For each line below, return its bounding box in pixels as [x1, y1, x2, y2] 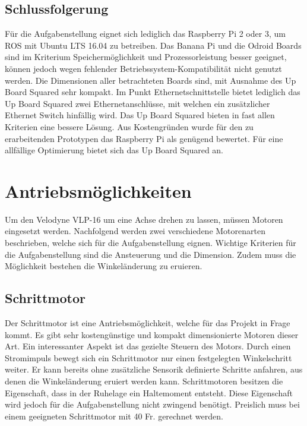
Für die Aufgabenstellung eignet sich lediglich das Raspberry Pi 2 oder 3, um [5, 27, 286, 40]
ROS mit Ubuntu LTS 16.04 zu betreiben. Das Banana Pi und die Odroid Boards [5, 39, 302, 51]
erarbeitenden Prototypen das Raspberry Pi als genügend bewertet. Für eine [5, 132, 283, 144]
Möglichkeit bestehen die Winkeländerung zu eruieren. [5, 260, 202, 272]
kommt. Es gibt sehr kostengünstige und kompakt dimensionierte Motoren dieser [5, 328, 299, 340]
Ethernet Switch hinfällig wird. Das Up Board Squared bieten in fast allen [5, 109, 275, 121]
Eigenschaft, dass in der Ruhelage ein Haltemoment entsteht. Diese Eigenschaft [5, 386, 293, 399]
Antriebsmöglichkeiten [5, 178, 192, 203]
